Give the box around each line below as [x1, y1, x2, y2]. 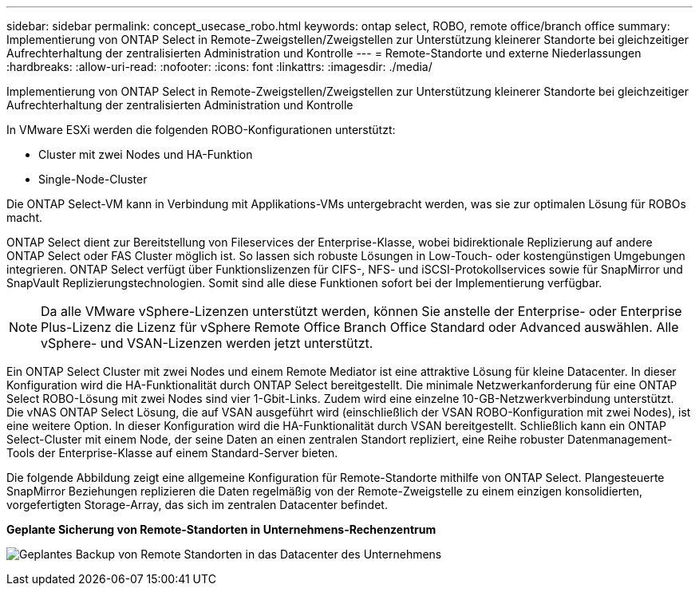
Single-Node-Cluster [38, 172, 148, 186]
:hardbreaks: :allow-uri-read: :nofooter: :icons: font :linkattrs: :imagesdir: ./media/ [6, 60, 432, 73]
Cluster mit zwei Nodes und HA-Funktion [38, 148, 253, 161]
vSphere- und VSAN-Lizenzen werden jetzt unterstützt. [41, 335, 373, 351]
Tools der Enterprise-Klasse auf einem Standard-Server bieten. [6, 446, 338, 460]
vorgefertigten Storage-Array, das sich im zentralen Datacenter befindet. [6, 498, 388, 511]
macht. [6, 211, 43, 224]
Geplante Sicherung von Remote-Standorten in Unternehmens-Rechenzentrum [6, 523, 436, 536]
